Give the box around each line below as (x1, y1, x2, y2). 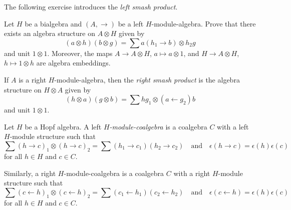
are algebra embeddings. (36, 57, 111, 68)
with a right (173, 167, 210, 178)
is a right (19, 74, 47, 84)
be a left (118, 18, 144, 28)
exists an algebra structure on (4, 28, 95, 38)
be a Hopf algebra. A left (25, 121, 102, 131)
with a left (217, 121, 249, 131)
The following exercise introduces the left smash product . (4, 1, 178, 11)
